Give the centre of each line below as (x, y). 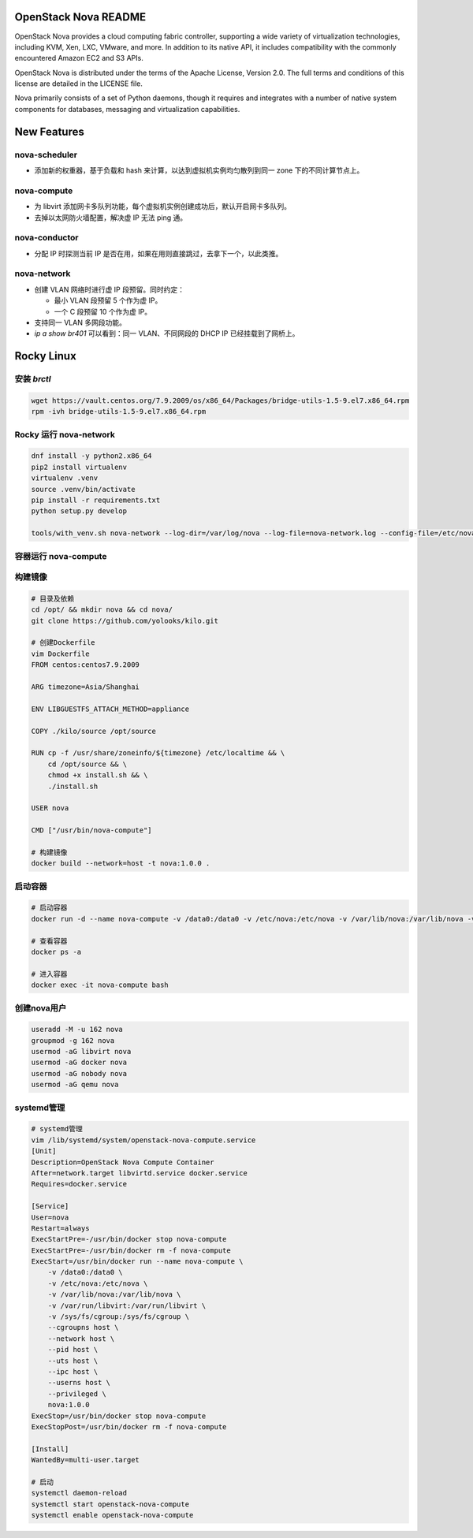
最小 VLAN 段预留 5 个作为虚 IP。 (108, 300)
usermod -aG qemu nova (75, 1085)
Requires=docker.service (79, 1184)
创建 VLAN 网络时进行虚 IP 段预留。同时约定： (110, 289)
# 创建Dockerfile (63, 643)
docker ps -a (56, 952)
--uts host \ (73, 1361)
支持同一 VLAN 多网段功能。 (80, 322)
